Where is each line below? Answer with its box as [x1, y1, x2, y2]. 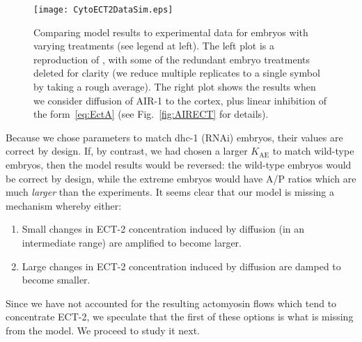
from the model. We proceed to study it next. [6, 322, 200, 337]
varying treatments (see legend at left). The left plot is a [33, 38, 274, 53]
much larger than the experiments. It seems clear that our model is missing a [6, 185, 334, 199]
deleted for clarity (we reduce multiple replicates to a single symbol [33, 65, 320, 80]
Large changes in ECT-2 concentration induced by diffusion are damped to [22, 258, 341, 273]
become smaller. [22, 272, 90, 287]
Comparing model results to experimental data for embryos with [33, 24, 308, 39]
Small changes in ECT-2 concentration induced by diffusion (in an [22, 221, 305, 236]
